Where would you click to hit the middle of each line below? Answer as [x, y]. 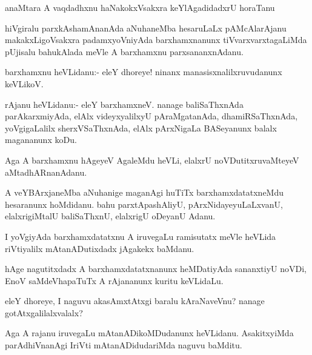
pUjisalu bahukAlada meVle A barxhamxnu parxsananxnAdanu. [124, 51]
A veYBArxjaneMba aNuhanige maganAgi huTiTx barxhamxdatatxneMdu [144, 192]
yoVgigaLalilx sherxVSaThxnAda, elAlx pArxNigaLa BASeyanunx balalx [141, 128]
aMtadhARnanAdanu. [46, 172]
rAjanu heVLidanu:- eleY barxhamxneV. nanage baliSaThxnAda [124, 104]
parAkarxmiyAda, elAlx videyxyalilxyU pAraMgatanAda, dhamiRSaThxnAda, [151, 116]
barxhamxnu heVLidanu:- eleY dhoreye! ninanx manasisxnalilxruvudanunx [144, 72]
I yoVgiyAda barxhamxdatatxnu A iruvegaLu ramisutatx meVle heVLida [141, 236]
